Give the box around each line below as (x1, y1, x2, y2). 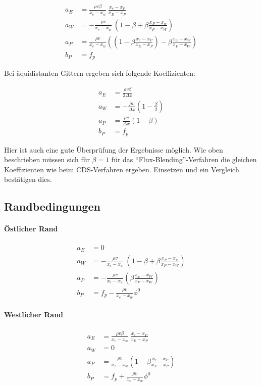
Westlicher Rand (4, 309, 64, 320)
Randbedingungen (4, 199, 100, 214)
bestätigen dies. (4, 174, 52, 184)
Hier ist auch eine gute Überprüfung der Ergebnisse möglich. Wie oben (4, 144, 223, 155)
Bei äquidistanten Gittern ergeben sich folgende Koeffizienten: (4, 68, 195, 78)
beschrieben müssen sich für (4, 154, 90, 165)
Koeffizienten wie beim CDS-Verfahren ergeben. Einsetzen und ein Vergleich (4, 164, 239, 174)
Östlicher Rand (4, 223, 58, 234)
